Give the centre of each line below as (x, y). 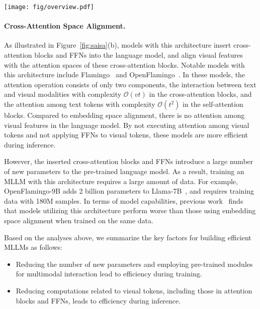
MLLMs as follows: (33, 247)
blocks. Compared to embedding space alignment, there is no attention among (124, 115)
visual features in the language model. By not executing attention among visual (127, 125)
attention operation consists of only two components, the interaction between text (130, 84)
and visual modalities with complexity (63, 94)
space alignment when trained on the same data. (79, 220)
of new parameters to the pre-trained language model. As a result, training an (124, 171)
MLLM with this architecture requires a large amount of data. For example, (121, 181)
